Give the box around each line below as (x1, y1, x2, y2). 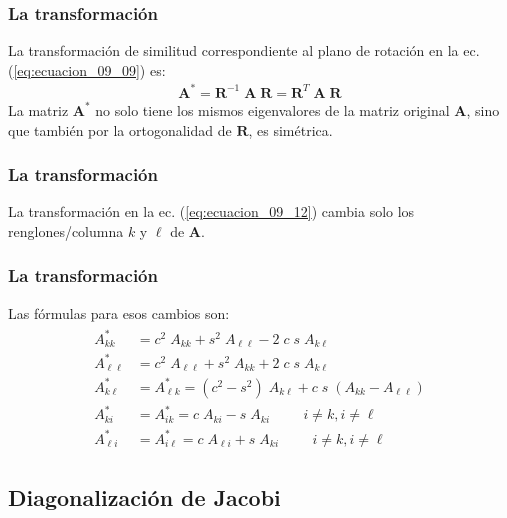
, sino (466, 99, 500, 120)
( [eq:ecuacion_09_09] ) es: (8, 59, 166, 80)
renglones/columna (8, 220, 124, 241)
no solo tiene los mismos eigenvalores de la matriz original (95, 99, 450, 120)
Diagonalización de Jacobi (8, 482, 281, 513)
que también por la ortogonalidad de (8, 119, 232, 140)
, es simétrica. (248, 119, 333, 140)
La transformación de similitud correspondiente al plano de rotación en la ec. (8, 40, 480, 61)
